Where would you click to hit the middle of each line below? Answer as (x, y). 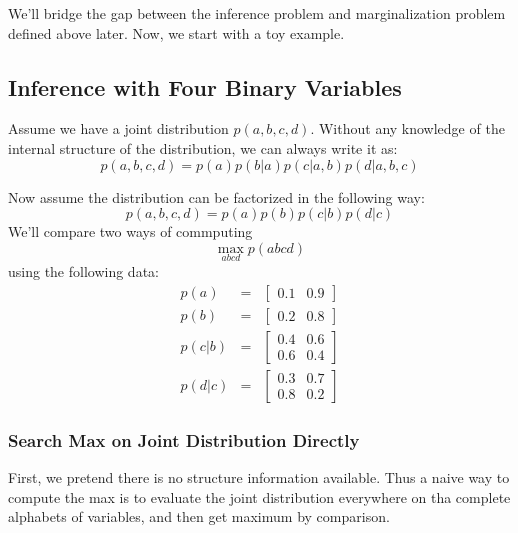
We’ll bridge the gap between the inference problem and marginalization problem (257, 13)
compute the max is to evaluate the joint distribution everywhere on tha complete (259, 496)
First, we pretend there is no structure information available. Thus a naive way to (259, 476)
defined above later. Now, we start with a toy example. (176, 32)
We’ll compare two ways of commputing (130, 231)
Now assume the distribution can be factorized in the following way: (216, 196)
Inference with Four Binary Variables (205, 86)
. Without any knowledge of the (407, 128)
